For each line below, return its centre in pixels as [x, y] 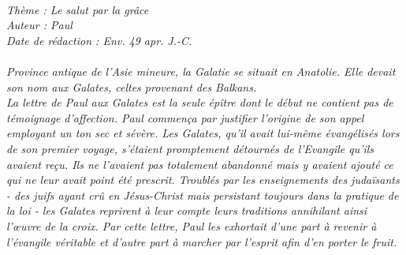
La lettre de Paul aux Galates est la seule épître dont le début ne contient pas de [200, 102]
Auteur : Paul [39, 25]
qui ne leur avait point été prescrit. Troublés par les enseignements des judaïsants [203, 180]
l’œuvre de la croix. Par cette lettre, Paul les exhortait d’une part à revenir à [192, 225]
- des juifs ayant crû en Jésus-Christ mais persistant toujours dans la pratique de [203, 195]
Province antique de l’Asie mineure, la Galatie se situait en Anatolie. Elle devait [201, 71]
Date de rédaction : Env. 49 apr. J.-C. [99, 40]
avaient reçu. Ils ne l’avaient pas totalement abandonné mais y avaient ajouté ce [200, 164]
